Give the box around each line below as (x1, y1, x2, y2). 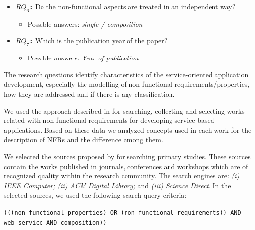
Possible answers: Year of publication (27, 53, 139, 63)
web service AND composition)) (4, 219, 107, 226)
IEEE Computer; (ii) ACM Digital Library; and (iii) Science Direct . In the (4, 180, 231, 190)
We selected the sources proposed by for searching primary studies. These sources (4, 151, 251, 161)
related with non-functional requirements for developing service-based (4, 115, 214, 125)
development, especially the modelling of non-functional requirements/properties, (4, 79, 250, 89)
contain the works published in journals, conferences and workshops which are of (4, 161, 248, 171)
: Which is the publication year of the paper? (29, 35, 168, 46)
